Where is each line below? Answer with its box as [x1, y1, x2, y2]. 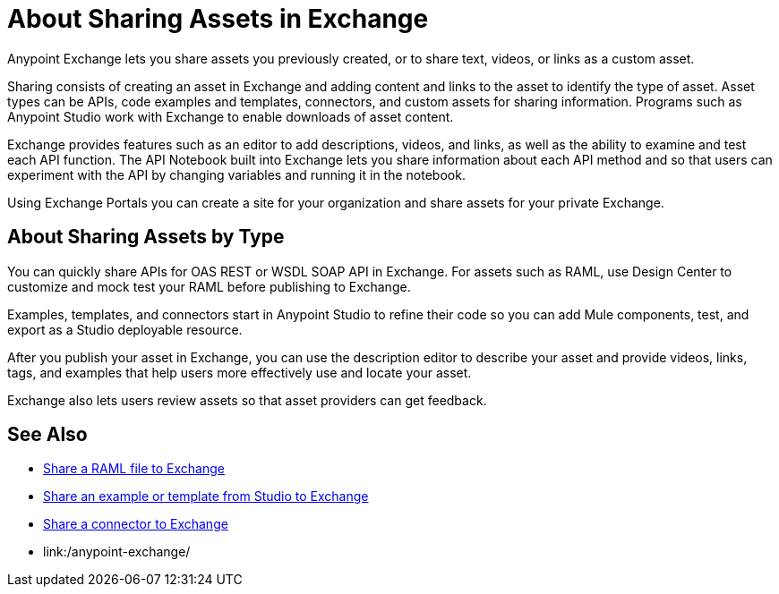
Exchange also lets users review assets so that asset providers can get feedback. [7, 392, 487, 408]
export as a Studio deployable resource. [7, 321, 243, 337]
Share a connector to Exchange [43, 516, 228, 532]
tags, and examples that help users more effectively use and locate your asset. [7, 364, 472, 380]
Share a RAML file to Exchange [43, 461, 225, 477]
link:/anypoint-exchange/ [43, 544, 191, 560]
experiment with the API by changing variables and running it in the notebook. [7, 166, 466, 182]
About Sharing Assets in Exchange [7, 4, 429, 34]
